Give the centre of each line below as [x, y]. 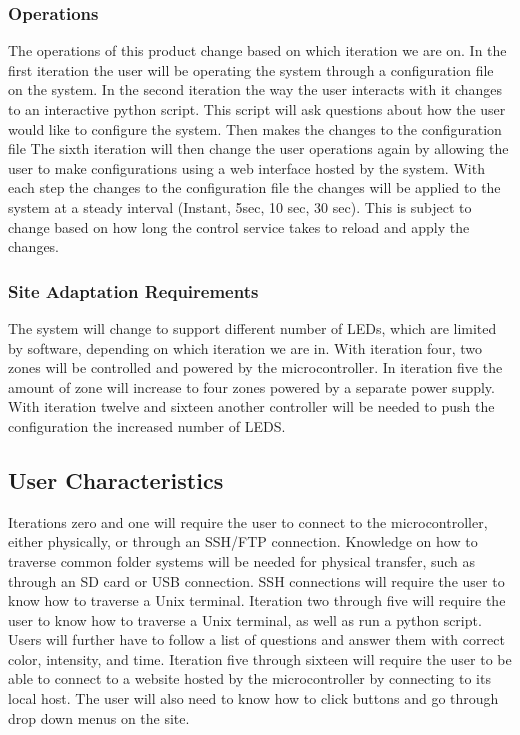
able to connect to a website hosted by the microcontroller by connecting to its [249, 678]
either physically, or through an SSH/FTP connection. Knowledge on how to [243, 541]
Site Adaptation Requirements [133, 290]
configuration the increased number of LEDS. [147, 425]
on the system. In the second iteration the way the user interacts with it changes [255, 89]
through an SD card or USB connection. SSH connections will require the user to [256, 580]
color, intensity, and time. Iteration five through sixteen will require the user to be [260, 658]
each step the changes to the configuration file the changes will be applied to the [254, 187]
